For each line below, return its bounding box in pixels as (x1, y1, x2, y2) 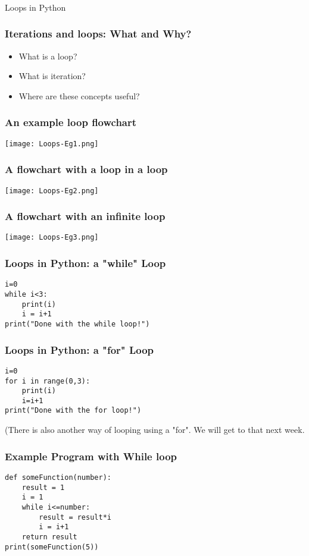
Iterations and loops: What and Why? (5, 26, 192, 41)
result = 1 (21, 483, 65, 492)
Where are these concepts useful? (18, 89, 140, 102)
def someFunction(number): (5, 473, 111, 482)
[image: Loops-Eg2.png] (5, 186, 99, 195)
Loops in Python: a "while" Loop (5, 256, 166, 271)
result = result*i (39, 513, 111, 522)
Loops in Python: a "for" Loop (5, 342, 154, 357)
